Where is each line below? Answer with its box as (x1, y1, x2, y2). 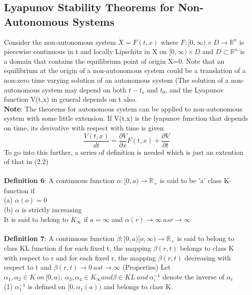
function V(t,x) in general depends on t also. (4, 94, 137, 104)
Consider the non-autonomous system (4, 37, 116, 47)
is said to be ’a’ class (160, 175, 222, 185)
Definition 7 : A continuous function (4, 233, 115, 243)
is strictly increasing (21, 204, 82, 215)
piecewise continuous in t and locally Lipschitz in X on (4, 46, 167, 56)
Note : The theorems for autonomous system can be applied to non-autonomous (4, 103, 243, 113)
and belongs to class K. (104, 281, 173, 292)
